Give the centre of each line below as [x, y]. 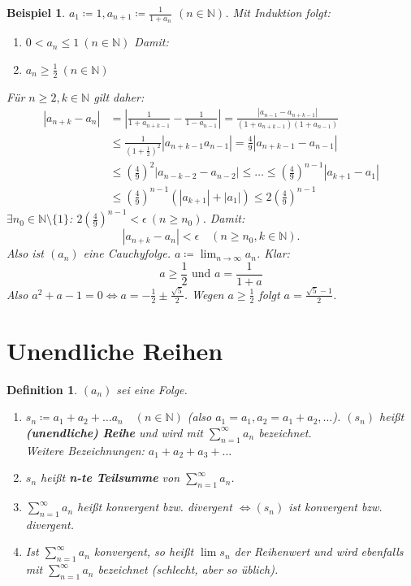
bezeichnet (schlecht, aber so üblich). [188, 569]
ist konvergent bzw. [335, 507]
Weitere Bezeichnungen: [85, 450]
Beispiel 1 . [36, 12]
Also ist [26, 253]
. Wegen [204, 294]
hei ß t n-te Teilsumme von [110, 477]
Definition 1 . [42, 389]
